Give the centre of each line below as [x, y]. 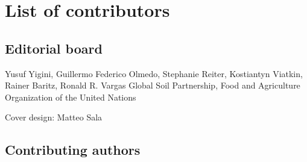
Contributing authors [73, 150]
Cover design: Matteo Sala [54, 117]
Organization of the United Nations [71, 97]
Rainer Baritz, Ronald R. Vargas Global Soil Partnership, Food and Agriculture [153, 85]
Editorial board [54, 48]
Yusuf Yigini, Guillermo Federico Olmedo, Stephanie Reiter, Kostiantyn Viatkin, [154, 73]
